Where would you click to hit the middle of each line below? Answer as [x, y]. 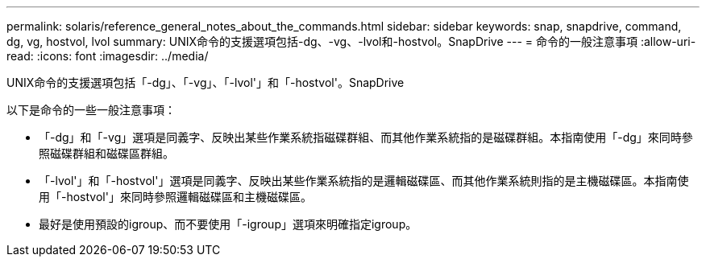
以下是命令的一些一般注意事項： [91, 110]
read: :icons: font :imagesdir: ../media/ [108, 56]
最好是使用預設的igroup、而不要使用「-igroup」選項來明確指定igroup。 [228, 224]
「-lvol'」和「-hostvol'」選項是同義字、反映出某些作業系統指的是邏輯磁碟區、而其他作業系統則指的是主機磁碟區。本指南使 [364, 181]
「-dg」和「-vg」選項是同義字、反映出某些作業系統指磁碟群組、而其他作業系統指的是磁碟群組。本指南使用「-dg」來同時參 [366, 137]
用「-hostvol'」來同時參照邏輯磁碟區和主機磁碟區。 [175, 197]
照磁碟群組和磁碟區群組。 [106, 153]
